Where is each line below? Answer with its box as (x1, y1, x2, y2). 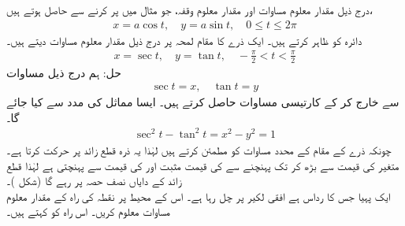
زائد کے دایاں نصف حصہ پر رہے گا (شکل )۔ (6, 172, 181, 189)
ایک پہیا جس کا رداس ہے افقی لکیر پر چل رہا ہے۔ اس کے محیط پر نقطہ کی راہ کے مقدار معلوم (6, 187, 391, 204)
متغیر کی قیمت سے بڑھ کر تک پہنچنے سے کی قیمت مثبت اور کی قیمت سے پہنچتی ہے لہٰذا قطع (6, 157, 399, 173)
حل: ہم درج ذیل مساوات (6, 64, 121, 80)
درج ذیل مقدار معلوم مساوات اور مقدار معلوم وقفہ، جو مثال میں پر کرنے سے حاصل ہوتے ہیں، (6, 2, 373, 17)
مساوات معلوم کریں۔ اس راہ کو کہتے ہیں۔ (6, 203, 171, 220)
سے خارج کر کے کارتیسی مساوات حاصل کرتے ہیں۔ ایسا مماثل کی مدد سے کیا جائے (6, 94, 399, 110)
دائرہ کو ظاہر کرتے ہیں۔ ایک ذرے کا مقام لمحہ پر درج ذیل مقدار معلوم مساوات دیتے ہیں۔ (6, 31, 362, 48)
